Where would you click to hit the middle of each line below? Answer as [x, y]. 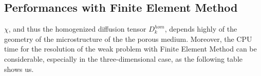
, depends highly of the [201, 29]
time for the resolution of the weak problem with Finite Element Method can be [130, 49]
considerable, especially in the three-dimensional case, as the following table [124, 58]
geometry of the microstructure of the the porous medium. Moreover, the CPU [128, 39]
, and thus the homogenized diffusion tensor [77, 29]
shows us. [19, 69]
